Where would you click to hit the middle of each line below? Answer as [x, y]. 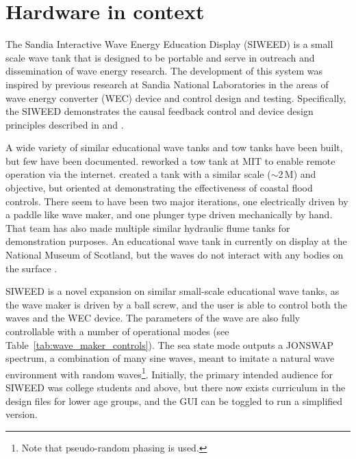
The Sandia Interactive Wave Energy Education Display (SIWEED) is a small [169, 44]
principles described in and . [65, 124]
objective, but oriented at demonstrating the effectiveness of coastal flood [159, 188]
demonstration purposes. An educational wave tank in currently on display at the [176, 241]
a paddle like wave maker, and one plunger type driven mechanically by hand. [169, 214]
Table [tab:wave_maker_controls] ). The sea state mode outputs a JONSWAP [170, 344]
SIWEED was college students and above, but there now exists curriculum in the [176, 388]
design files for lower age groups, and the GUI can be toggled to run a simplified [174, 401]
